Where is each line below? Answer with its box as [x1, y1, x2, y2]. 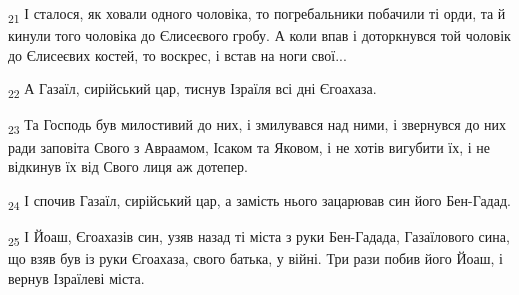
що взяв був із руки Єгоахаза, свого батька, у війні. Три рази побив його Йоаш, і [8, 248, 503, 268]
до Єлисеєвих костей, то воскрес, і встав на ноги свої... [8, 44, 347, 65]
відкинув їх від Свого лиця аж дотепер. [8, 156, 248, 177]
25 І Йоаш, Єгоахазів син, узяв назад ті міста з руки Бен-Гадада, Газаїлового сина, [8, 225, 510, 249]
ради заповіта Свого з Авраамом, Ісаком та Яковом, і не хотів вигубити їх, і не [8, 136, 491, 157]
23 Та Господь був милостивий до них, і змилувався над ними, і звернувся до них [8, 114, 507, 138]
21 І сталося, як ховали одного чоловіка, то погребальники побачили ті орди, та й [8, 3, 506, 26]
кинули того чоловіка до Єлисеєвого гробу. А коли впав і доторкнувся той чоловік [8, 25, 511, 46]
